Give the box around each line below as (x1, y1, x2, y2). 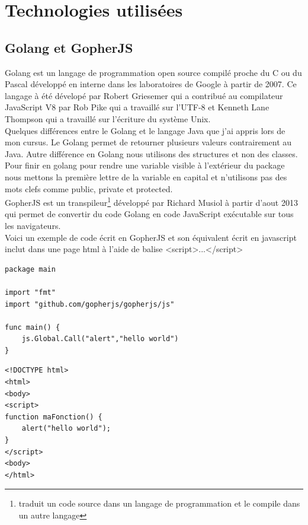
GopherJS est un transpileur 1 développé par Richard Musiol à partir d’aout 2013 (5, 195, 298, 208)
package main (5, 265, 56, 273)
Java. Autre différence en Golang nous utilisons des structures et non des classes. (5, 147, 298, 160)
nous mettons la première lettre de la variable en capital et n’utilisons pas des (5, 170, 287, 183)
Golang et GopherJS (5, 38, 133, 56)
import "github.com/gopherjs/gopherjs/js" (5, 300, 175, 308)
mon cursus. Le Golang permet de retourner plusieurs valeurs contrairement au (5, 136, 292, 148)
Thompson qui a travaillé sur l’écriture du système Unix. (5, 112, 211, 125)
